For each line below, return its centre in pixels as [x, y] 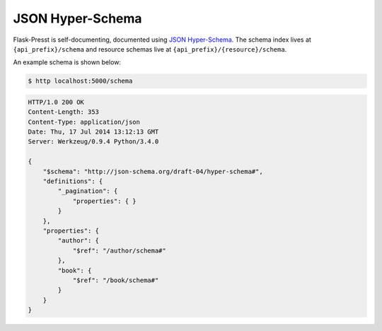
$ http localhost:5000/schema [80, 81]
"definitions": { [73, 181]
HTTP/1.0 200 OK [56, 102]
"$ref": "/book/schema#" [116, 280]
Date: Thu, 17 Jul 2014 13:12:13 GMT [93, 132]
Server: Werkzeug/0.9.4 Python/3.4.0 [93, 142]
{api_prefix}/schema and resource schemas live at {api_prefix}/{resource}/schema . [150, 49]
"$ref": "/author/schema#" [119, 250]
